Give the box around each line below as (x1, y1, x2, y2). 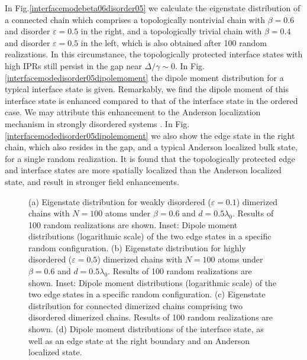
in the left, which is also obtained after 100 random (80, 36, 267, 48)
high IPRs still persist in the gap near (5, 59, 142, 72)
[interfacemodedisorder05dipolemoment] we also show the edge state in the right (5, 129, 295, 141)
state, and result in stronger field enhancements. (5, 175, 179, 187)
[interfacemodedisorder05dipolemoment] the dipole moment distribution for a (5, 71, 284, 83)
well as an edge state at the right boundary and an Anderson (28, 334, 250, 346)
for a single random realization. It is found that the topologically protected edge (5, 152, 295, 164)
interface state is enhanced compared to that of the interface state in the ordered (5, 94, 298, 106)
